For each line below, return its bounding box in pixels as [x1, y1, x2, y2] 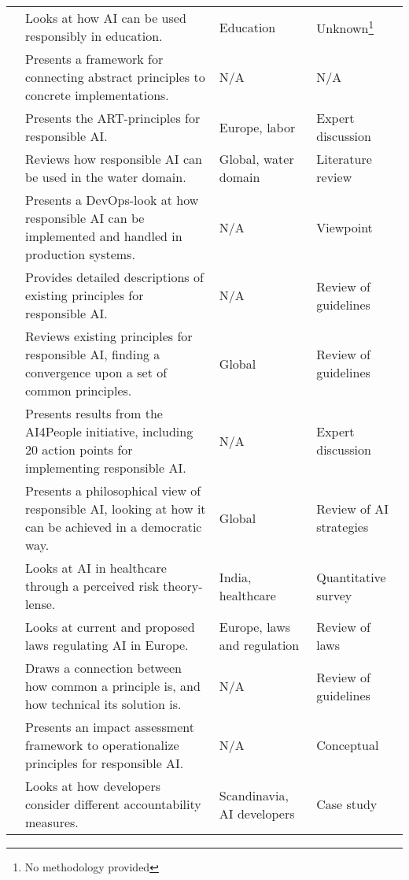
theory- [163, 577, 203, 595]
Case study [316, 795, 378, 813]
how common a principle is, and [25, 677, 201, 695]
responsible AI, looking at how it [25, 499, 206, 518]
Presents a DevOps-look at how [25, 191, 199, 209]
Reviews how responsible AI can [25, 150, 202, 168]
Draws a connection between [25, 659, 182, 677]
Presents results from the [25, 404, 163, 422]
